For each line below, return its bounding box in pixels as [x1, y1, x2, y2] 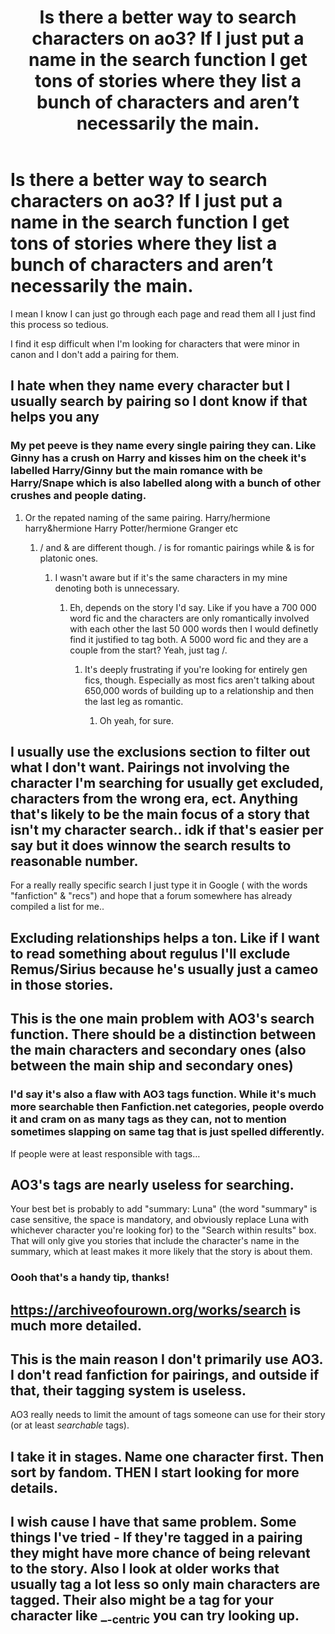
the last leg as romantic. [84, 695, 184, 707]
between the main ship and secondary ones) [10, 1057, 294, 1075]
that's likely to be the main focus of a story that [10, 806, 310, 823]
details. [10, 1479, 58, 1496]
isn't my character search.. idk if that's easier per [10, 822, 324, 839]
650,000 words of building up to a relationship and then [84, 684, 314, 696]
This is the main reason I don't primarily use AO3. [10, 1351, 323, 1368]
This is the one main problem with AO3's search [10, 1011, 315, 1028]
